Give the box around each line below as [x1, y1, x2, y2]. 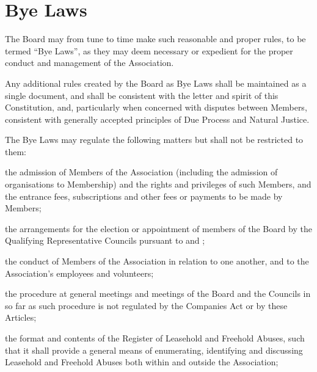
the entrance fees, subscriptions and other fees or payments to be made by [5, 189, 283, 202]
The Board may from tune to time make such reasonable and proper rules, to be [5, 32, 306, 45]
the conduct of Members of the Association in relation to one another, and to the [5, 255, 309, 268]
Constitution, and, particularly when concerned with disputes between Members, [5, 101, 307, 114]
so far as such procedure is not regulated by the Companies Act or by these [5, 299, 288, 312]
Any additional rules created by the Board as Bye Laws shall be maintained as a [5, 76, 307, 89]
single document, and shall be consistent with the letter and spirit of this [5, 89, 279, 101]
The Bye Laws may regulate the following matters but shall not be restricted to [5, 133, 304, 146]
